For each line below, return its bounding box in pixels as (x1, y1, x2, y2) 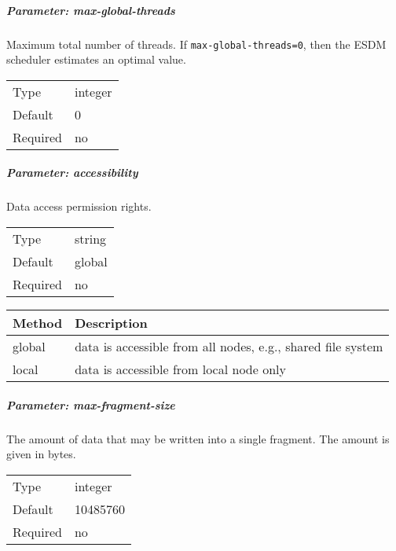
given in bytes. (6, 446, 76, 462)
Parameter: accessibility (6, 164, 138, 181)
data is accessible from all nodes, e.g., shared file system (75, 336, 383, 355)
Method (13, 313, 63, 332)
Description (75, 313, 148, 332)
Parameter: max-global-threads (6, 2, 175, 18)
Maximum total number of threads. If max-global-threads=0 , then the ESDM (6, 35, 387, 52)
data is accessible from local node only (75, 359, 286, 378)
